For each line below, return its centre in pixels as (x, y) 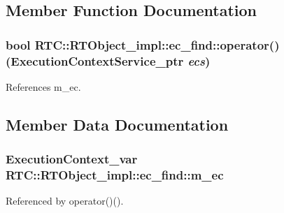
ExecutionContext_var (72, 159)
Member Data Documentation (117, 124)
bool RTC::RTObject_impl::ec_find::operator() (143, 44)
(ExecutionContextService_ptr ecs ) (108, 60)
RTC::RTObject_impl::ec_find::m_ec (115, 175)
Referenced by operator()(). (65, 201)
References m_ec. (43, 86)
